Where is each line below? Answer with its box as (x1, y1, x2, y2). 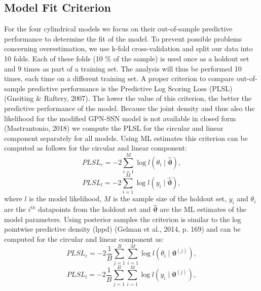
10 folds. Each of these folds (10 (4, 53, 103, 63)
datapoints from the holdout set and (38, 204, 151, 214)
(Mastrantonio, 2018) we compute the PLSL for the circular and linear (4, 123, 223, 133)
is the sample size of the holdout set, (113, 193, 227, 204)
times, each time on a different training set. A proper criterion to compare (4, 73, 235, 84)
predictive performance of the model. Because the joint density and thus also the (4, 102, 255, 113)
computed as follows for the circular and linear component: (4, 142, 187, 153)
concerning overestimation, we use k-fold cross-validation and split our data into (4, 43, 253, 54)
